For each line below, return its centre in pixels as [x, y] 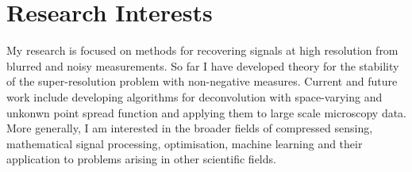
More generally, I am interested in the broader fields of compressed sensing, [190, 128]
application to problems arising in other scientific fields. [141, 159]
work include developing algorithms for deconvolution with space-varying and [194, 96]
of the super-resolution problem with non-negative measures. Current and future [202, 81]
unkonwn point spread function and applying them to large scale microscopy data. [206, 112]
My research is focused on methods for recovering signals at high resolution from [202, 50]
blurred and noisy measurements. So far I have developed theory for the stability [203, 65]
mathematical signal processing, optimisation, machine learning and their [185, 143]
